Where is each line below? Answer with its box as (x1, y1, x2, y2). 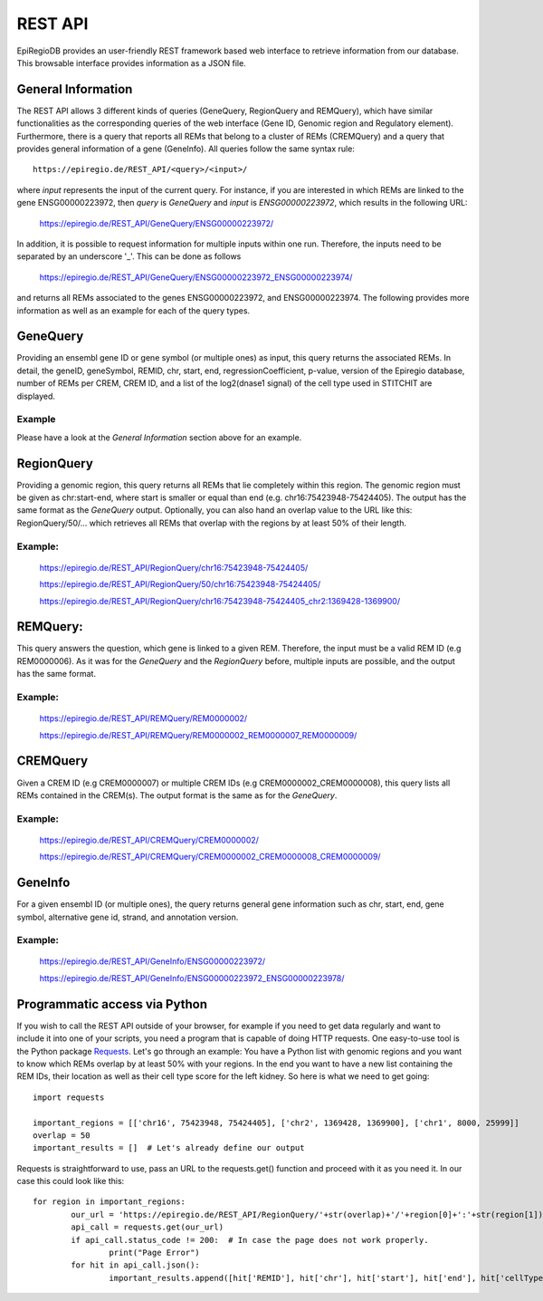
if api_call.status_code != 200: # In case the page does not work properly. (71, 1235, 429, 1245)
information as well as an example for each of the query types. (16, 304, 251, 316)
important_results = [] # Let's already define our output (33, 1142, 305, 1153)
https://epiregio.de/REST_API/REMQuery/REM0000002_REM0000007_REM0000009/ (39, 729, 357, 740)
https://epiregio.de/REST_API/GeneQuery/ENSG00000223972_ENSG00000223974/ (39, 272, 353, 283)
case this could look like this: (16, 1176, 125, 1187)
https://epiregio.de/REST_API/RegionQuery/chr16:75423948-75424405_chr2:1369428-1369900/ (39, 595, 401, 606)
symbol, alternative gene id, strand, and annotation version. (16, 911, 239, 922)
